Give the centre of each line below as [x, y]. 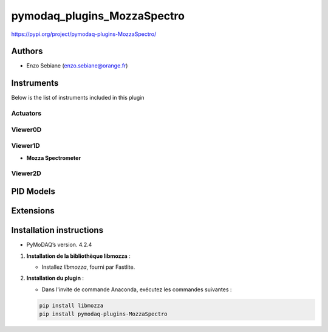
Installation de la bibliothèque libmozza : [78, 256]
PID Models [33, 191]
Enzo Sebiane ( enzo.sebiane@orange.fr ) [77, 66]
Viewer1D [26, 146]
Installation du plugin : [55, 278]
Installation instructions [57, 230]
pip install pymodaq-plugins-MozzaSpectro [103, 314]
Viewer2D [26, 173]
